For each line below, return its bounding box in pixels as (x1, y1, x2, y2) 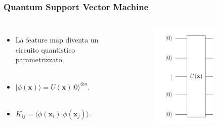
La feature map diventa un (15, 34, 99, 45)
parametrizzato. (15, 54, 64, 65)
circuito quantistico (15, 44, 75, 55)
